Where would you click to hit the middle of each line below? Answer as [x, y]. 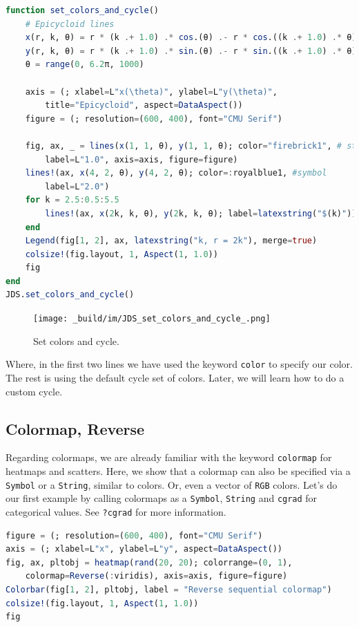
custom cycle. [34, 391]
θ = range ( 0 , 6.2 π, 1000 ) [85, 65]
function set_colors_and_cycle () [82, 10]
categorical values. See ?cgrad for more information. [116, 511]
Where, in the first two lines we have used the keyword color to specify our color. [179, 364]
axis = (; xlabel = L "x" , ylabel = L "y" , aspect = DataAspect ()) [144, 549]
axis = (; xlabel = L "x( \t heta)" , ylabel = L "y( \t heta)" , [151, 92]
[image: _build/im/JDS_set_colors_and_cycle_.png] [152, 319]
